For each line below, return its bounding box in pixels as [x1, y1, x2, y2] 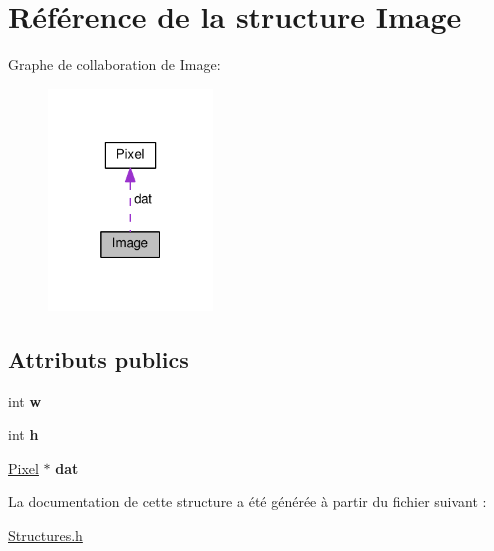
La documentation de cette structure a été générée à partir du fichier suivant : [8, 491, 487, 512]
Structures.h [8, 525, 83, 546]
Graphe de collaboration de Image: [8, 54, 221, 75]
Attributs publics [8, 343, 189, 374]
